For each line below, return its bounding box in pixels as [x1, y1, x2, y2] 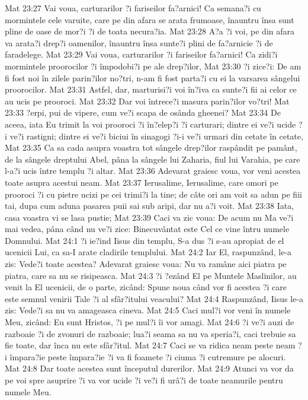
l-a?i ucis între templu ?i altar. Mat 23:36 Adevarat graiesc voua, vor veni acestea [5, 164, 301, 177]
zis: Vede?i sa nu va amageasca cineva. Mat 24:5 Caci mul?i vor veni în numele [5, 304, 291, 316]
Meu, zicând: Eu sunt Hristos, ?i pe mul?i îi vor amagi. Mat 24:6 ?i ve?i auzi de [5, 316, 294, 328]
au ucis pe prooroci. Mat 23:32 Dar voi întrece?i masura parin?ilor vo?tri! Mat [5, 94, 290, 107]
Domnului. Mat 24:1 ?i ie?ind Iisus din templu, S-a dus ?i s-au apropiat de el [5, 234, 284, 246]
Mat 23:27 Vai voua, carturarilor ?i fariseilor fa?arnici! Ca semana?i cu [5, 2, 261, 14]
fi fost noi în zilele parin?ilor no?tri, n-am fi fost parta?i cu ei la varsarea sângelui [5, 71, 300, 84]
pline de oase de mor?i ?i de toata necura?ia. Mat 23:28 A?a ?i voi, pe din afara [5, 25, 295, 37]
